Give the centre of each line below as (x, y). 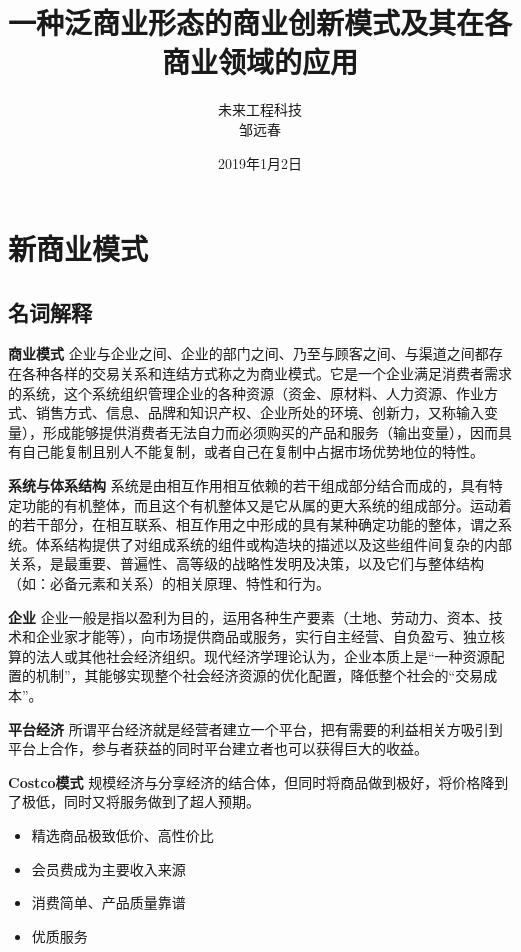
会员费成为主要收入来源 (108, 868)
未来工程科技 (260, 109)
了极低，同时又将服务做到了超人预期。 (134, 801)
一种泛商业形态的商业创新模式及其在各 (260, 22)
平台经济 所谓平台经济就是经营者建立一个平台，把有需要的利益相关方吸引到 (255, 728)
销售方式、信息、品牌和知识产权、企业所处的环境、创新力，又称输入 (259, 412)
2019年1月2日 (260, 162)
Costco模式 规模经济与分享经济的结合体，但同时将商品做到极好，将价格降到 (258, 781)
